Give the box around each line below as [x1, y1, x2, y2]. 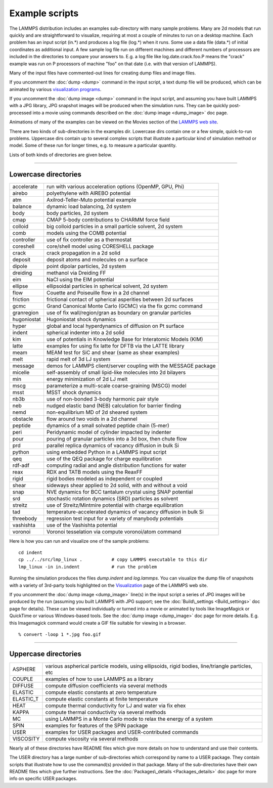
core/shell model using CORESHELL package [46, 243, 154, 250]
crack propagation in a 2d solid [46, 249, 121, 256]
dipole [12, 262, 27, 270]
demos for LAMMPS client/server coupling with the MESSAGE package [46, 362, 216, 369]
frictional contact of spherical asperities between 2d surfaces [46, 296, 193, 303]
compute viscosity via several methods [45, 735, 139, 742]
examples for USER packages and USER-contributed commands [45, 728, 199, 735]
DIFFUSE [12, 682, 34, 689]
